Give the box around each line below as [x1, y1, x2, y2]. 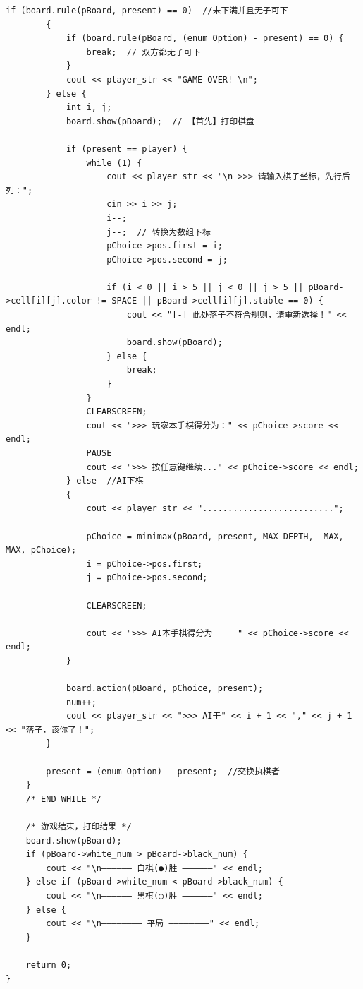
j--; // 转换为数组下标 [106, 227, 211, 237]
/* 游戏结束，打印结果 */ [25, 822, 132, 832]
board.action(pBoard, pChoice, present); [66, 683, 264, 694]
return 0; [25, 959, 72, 970]
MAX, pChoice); [6, 545, 77, 556]
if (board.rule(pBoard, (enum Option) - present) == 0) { [66, 33, 344, 44]
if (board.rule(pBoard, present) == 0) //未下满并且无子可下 [6, 6, 288, 16]
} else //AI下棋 [66, 476, 144, 486]
